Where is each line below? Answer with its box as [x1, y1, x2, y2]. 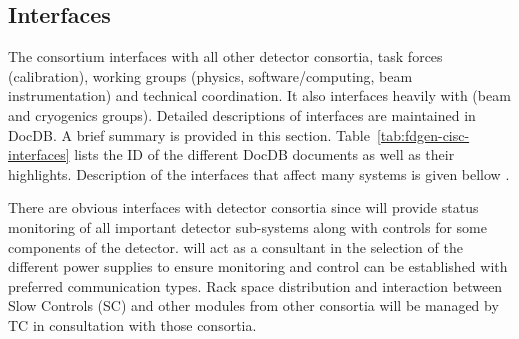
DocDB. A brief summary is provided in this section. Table [8, 124, 370, 145]
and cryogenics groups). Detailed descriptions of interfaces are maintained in [8, 104, 476, 125]
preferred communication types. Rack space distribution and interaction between [8, 275, 503, 296]
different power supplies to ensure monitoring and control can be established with [8, 256, 508, 277]
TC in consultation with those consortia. [8, 314, 257, 335]
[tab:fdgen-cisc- [376, 124, 470, 145]
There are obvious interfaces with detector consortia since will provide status [8, 197, 479, 218]
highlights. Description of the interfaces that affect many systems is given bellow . [8, 163, 510, 184]
